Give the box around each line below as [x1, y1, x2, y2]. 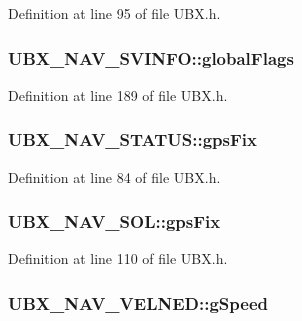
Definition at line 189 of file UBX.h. [8, 84, 228, 105]
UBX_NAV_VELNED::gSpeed [8, 290, 268, 315]
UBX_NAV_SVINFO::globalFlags [8, 45, 294, 70]
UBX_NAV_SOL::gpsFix [8, 209, 221, 234]
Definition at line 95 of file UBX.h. [8, 3, 221, 23]
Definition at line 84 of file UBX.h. [8, 166, 221, 187]
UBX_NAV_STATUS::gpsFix [8, 127, 257, 152]
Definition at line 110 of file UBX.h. [8, 248, 228, 269]
